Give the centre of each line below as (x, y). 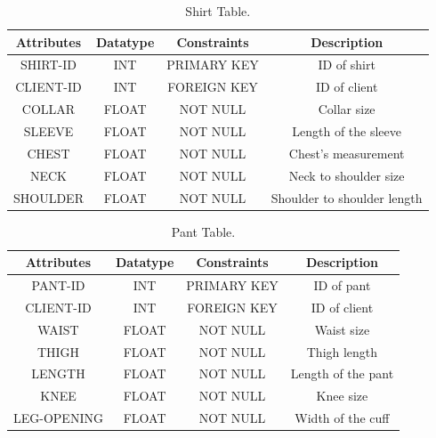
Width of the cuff (342, 418)
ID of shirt (347, 65)
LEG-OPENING (58, 418)
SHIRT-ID (48, 65)
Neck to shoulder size (347, 175)
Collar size (347, 109)
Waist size (342, 329)
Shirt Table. (218, 11)
